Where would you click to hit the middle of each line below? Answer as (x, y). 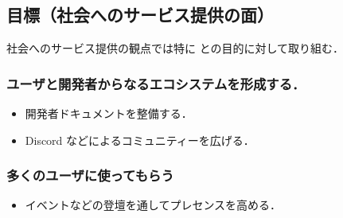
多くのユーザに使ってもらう (90, 175)
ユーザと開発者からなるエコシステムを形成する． (156, 83)
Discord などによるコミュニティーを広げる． (140, 140)
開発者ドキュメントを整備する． (109, 113)
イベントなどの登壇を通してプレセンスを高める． (153, 205)
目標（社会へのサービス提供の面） (140, 15)
